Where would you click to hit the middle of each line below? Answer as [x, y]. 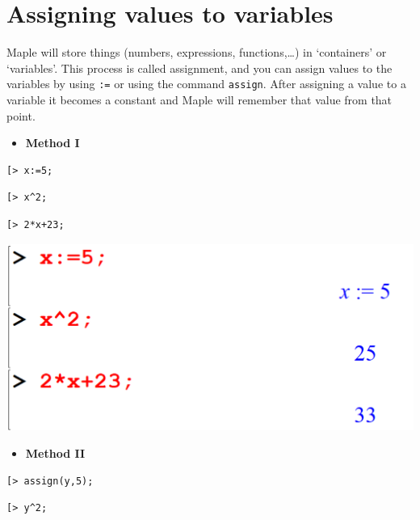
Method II [55, 452]
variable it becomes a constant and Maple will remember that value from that [199, 99]
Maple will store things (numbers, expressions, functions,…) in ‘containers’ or [197, 52]
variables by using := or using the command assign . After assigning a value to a [206, 84]
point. [21, 115]
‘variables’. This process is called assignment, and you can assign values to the [199, 68]
